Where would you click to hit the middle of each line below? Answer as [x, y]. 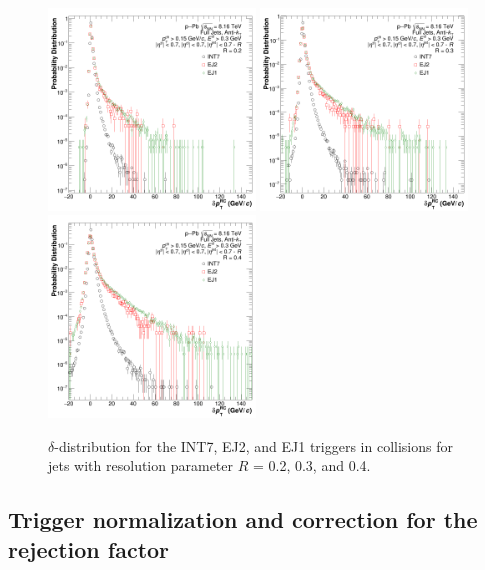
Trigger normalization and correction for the [243, 519]
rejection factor [89, 548]
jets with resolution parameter [140, 465]
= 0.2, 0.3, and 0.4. [311, 465]
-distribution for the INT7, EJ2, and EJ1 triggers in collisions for [253, 445]
